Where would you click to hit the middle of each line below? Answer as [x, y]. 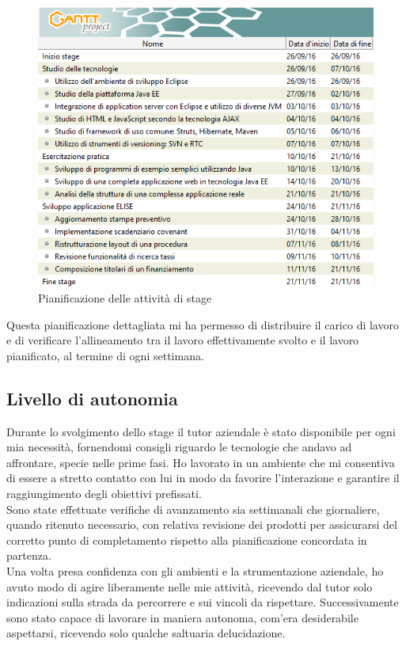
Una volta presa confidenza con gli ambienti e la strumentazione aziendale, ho [195, 571]
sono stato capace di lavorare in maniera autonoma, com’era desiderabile [182, 617]
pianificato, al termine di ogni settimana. [105, 355]
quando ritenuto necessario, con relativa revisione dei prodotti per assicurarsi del [202, 524]
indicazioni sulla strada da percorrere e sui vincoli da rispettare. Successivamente [203, 602]
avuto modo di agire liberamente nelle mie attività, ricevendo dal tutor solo [190, 586]
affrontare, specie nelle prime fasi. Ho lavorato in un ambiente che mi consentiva [201, 462]
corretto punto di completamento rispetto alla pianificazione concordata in [187, 540]
